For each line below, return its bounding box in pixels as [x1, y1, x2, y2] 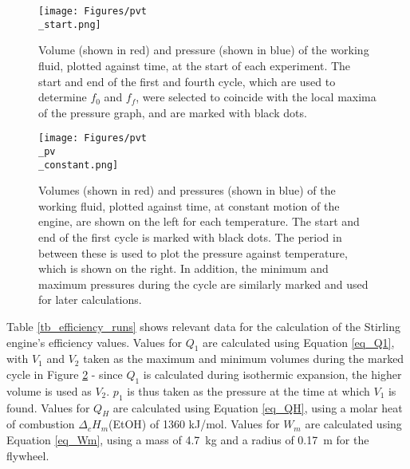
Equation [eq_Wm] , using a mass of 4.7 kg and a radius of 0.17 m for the [6, 431, 369, 447]
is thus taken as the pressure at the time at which [127, 382, 370, 399]
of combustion [6, 416, 75, 432]
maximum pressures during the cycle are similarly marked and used [38, 275, 369, 292]
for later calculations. [38, 291, 142, 308]
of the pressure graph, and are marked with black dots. [38, 104, 307, 120]
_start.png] [38, 18, 101, 30]
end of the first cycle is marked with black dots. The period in [38, 229, 342, 246]
